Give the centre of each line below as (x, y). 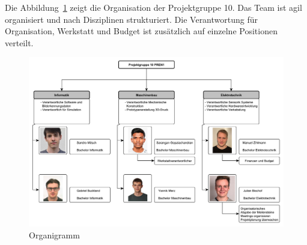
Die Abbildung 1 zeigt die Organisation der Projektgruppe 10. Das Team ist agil (153, 7)
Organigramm (54, 234)
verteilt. (19, 42)
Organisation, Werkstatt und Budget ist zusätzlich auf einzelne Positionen (141, 31)
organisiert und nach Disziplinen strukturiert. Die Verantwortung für (132, 19)
